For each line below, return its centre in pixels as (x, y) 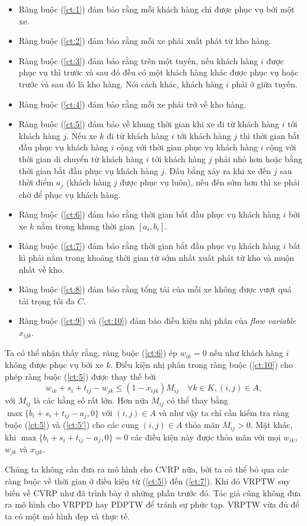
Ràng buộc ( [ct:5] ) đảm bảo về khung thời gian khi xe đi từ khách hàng (149, 124)
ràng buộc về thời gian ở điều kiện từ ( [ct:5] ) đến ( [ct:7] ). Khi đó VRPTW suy (148, 481)
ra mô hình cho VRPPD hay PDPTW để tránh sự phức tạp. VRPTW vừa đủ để (152, 504)
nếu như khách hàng (246, 353)
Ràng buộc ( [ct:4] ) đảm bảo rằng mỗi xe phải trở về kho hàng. (132, 104)
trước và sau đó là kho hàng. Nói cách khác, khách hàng (121, 84)
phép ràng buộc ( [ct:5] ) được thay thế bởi (80, 376)
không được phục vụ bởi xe (54, 364)
